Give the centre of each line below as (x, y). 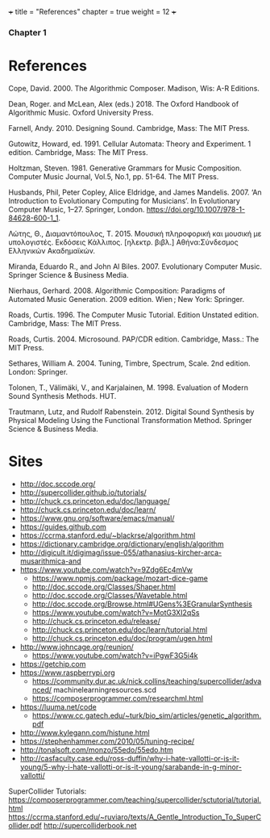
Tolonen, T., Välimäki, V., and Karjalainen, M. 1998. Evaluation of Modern (128, 388)
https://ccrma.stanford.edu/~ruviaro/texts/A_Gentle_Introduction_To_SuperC (135, 817)
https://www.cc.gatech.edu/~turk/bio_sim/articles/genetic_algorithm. (147, 715)
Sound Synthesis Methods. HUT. (62, 396)
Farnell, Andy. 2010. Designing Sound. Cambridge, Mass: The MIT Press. (129, 128)
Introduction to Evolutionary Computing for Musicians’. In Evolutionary (124, 200)
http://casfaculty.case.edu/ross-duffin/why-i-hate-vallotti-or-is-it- (130, 758)
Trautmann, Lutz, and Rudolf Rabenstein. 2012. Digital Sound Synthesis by (131, 412)
